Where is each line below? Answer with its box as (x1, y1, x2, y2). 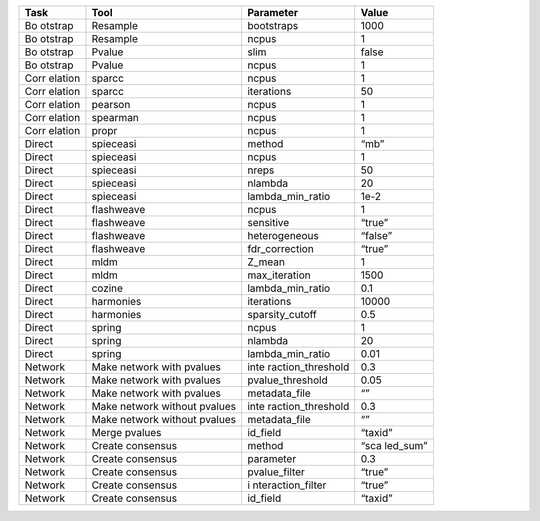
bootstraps (246, 19, 299, 32)
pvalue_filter (246, 465, 305, 479)
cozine (91, 281, 124, 295)
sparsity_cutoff (246, 308, 317, 321)
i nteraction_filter (246, 478, 327, 492)
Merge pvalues (91, 426, 162, 439)
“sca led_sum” (360, 439, 429, 452)
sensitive (246, 216, 290, 229)
